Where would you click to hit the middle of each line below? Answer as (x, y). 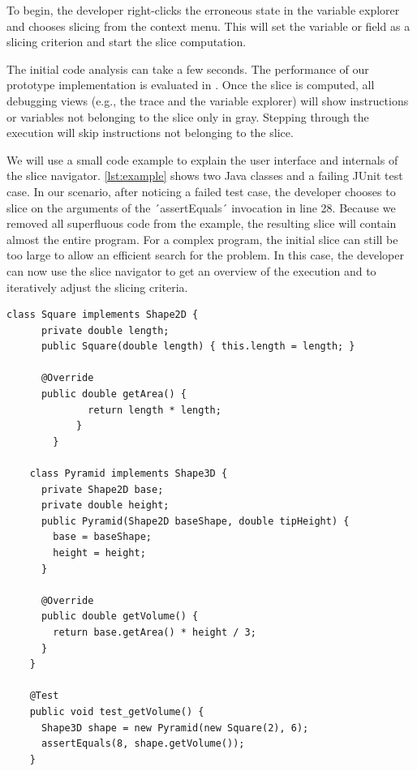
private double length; (105, 330)
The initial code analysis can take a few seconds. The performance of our (188, 69)
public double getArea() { (114, 394)
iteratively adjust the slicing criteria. (97, 287)
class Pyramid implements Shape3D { (129, 474)
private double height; (105, 505)
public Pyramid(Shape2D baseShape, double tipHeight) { (195, 521)
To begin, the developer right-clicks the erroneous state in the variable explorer (203, 10)
